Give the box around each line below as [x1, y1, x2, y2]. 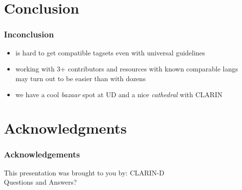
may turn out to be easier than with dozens [15, 73, 146, 83]
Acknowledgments [4, 118, 127, 138]
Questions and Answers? [4, 177, 77, 187]
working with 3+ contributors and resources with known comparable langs [15, 64, 238, 74]
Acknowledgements [4, 148, 80, 160]
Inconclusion [4, 28, 54, 40]
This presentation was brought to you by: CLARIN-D [4, 167, 164, 177]
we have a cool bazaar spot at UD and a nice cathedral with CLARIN [15, 89, 222, 100]
